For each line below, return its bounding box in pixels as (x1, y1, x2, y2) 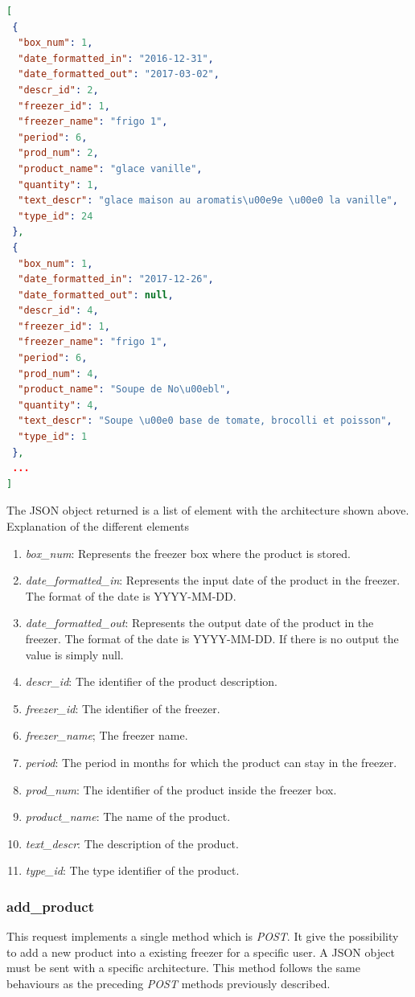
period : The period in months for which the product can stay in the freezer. (25, 753, 397, 770)
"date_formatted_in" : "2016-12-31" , (18, 52, 214, 64)
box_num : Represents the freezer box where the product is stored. (25, 544, 351, 561)
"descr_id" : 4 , (18, 305, 99, 317)
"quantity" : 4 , (18, 399, 99, 411)
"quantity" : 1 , (18, 178, 99, 191)
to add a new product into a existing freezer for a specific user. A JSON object (6, 943, 395, 960)
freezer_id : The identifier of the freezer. (25, 700, 220, 716)
